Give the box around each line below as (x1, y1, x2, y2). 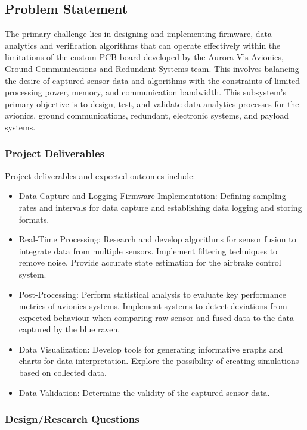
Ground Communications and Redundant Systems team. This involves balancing (5, 62, 299, 74)
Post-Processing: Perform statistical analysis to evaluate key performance (18, 288, 286, 300)
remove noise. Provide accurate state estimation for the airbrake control (18, 256, 281, 269)
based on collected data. (18, 366, 107, 379)
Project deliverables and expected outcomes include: (5, 169, 196, 182)
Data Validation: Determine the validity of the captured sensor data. (18, 386, 270, 398)
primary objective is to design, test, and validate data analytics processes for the (5, 97, 299, 110)
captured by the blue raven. (18, 323, 120, 335)
